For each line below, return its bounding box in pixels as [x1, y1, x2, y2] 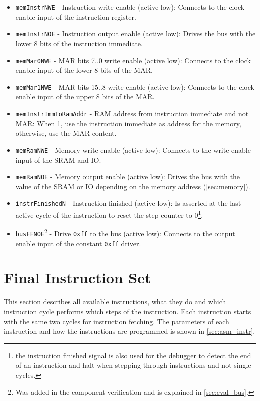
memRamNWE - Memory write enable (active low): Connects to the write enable [15, 144, 251, 155]
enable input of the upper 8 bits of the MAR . [15, 91, 155, 102]
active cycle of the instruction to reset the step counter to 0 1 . [15, 208, 203, 220]
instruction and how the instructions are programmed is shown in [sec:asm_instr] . [4, 326, 255, 336]
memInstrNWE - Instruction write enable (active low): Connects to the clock [15, 2, 245, 12]
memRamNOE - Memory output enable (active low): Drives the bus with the [15, 171, 240, 182]
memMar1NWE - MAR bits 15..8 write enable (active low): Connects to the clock [15, 81, 254, 92]
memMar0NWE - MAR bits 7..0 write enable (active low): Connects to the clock [15, 55, 251, 65]
